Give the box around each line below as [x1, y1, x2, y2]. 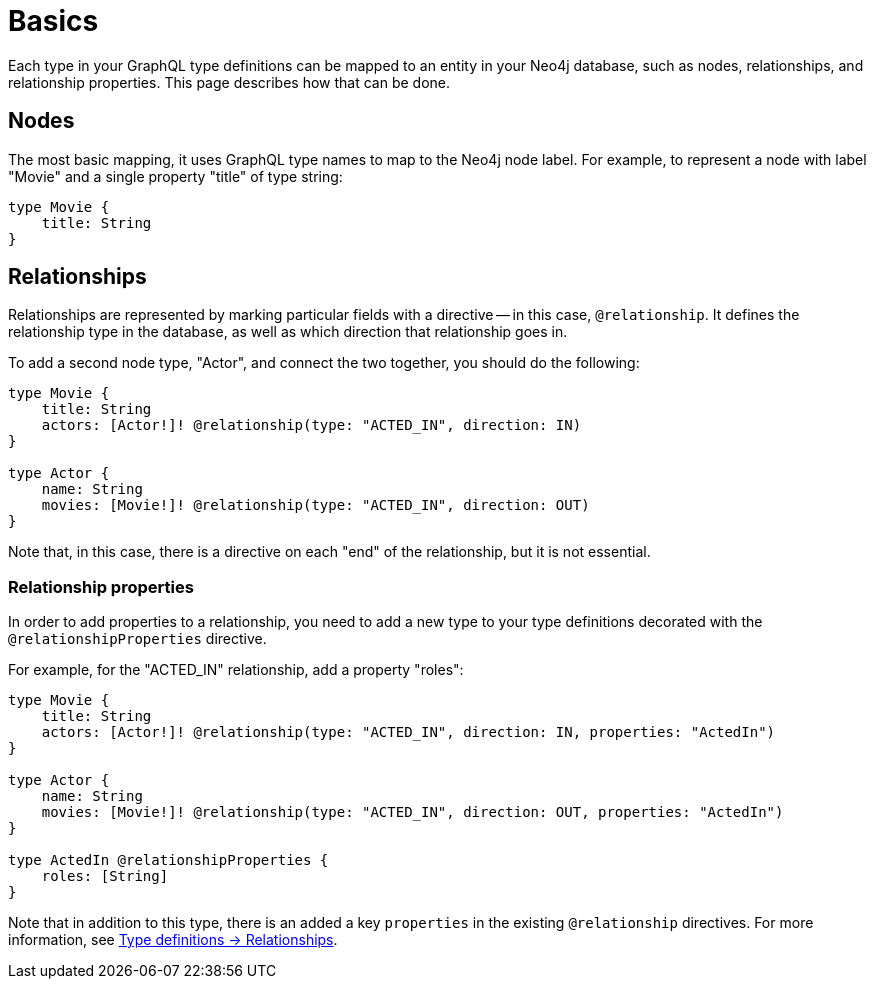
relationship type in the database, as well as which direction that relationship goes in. [8, 323, 568, 341]
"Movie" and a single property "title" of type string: [8, 167, 343, 185]
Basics [8, 4, 99, 38]
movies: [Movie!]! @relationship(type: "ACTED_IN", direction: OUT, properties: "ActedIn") [41, 804, 784, 821]
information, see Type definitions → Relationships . [8, 931, 338, 949]
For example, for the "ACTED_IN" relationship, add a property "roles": [8, 661, 464, 679]
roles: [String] [41, 868, 169, 885]
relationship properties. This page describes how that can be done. [8, 73, 451, 91]
